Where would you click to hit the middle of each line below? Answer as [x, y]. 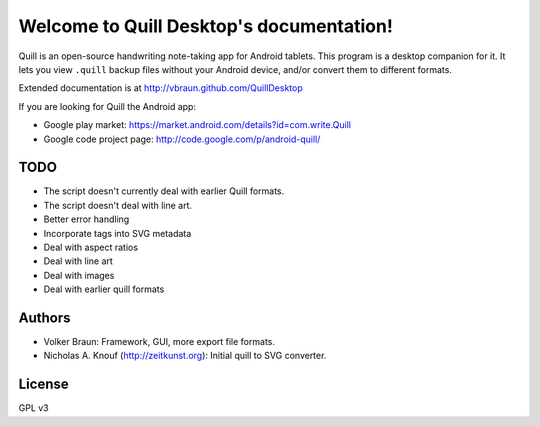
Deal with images [79, 275]
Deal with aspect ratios [91, 247]
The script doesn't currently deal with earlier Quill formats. [164, 191]
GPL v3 [33, 408]
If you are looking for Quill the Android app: [107, 106]
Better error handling [86, 219]
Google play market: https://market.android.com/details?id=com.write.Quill [197, 125]
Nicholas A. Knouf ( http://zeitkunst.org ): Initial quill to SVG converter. [185, 356]
